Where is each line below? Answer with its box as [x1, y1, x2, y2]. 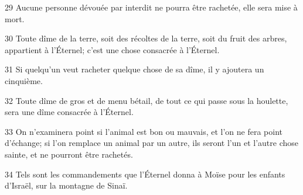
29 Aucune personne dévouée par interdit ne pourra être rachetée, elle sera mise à [5, 1, 298, 13]
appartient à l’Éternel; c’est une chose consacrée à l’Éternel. [5, 43, 220, 55]
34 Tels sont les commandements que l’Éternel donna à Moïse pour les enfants [5, 168, 285, 180]
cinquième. [5, 74, 43, 86]
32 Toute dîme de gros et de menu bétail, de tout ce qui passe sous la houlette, [5, 94, 288, 106]
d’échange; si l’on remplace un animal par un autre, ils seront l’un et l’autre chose [5, 137, 299, 149]
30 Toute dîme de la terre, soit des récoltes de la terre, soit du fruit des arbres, [5, 32, 287, 44]
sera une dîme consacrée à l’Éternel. [5, 106, 134, 118]
